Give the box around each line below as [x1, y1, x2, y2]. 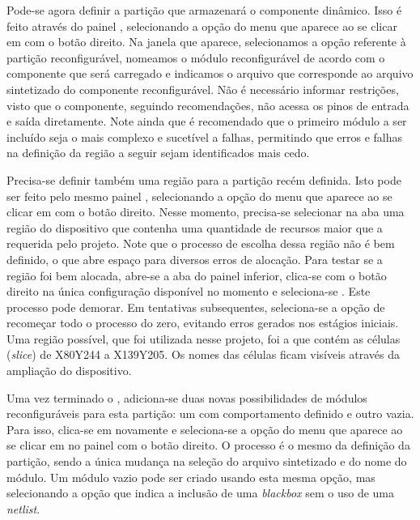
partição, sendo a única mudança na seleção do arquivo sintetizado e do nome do [6, 453, 407, 470]
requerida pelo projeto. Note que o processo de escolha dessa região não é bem [6, 235, 395, 252]
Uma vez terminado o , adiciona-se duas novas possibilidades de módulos [6, 389, 367, 406]
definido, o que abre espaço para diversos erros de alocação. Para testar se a [6, 250, 383, 267]
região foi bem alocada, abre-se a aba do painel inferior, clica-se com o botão [6, 266, 387, 283]
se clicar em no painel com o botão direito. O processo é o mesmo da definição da [6, 437, 410, 454]
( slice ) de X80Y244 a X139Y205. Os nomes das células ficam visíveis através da [6, 346, 400, 363]
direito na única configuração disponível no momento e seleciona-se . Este [6, 283, 371, 300]
